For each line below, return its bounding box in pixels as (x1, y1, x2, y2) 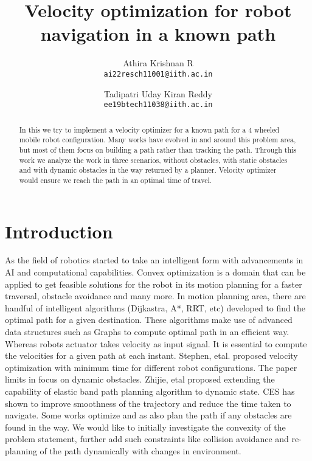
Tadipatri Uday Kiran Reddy (103, 87, 213, 100)
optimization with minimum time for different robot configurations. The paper (5, 361, 297, 373)
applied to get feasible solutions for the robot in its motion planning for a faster (5, 277, 302, 290)
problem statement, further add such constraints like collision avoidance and (5, 432, 289, 445)
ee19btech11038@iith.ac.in (103, 100, 213, 109)
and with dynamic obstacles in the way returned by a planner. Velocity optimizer (19, 165, 277, 175)
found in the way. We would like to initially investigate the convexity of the (5, 420, 286, 433)
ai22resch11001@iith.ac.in (103, 69, 213, 78)
